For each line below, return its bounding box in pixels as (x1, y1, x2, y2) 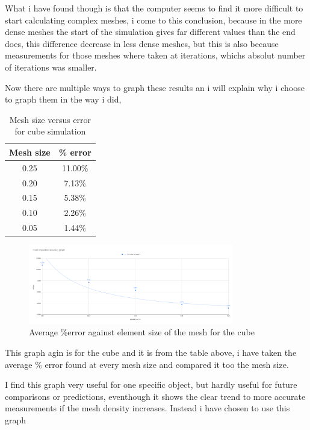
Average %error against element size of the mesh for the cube (29, 326, 255, 338)
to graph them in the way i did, (5, 93, 122, 106)
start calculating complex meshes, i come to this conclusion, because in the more (5, 13, 302, 26)
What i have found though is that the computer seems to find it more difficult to (5, 2, 303, 14)
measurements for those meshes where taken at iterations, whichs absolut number (5, 49, 306, 62)
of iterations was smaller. (5, 60, 97, 73)
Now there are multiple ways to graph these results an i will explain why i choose (5, 81, 305, 93)
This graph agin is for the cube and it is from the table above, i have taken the (5, 346, 297, 359)
